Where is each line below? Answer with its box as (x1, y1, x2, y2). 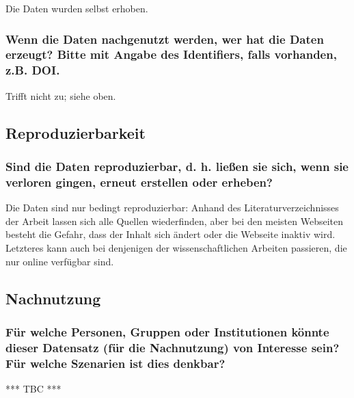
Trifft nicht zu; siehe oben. (5, 88, 116, 103)
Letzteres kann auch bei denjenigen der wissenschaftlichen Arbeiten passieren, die (5, 240, 347, 254)
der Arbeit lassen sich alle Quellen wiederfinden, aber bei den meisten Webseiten (5, 213, 344, 228)
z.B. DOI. (5, 62, 60, 79)
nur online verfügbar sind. (5, 254, 114, 268)
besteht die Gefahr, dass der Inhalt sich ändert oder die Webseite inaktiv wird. (5, 227, 336, 241)
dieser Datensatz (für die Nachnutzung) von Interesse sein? (5, 339, 340, 356)
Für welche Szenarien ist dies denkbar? (5, 354, 226, 371)
